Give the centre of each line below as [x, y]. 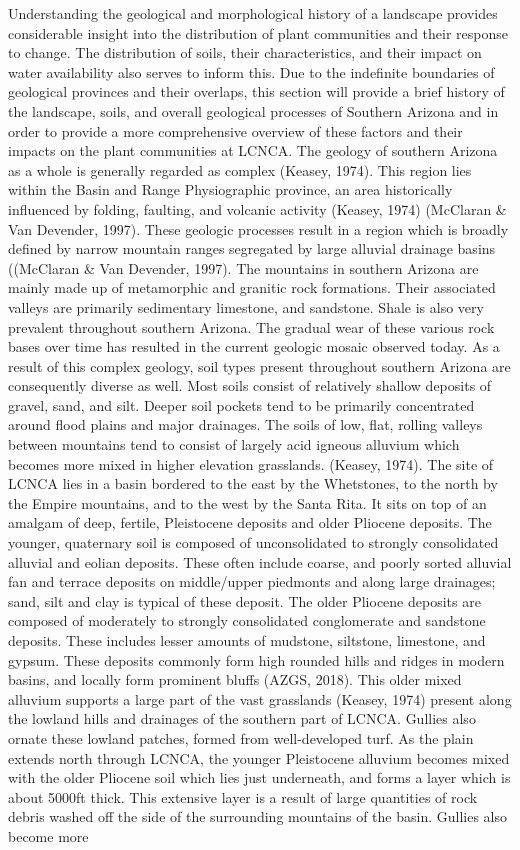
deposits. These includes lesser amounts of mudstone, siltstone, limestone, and [247, 640]
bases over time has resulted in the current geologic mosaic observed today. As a [254, 346]
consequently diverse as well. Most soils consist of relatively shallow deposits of [250, 385]
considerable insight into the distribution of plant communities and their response [258, 32]
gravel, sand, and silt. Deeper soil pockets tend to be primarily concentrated [241, 404]
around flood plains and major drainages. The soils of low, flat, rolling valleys [245, 424]
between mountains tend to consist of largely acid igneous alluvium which [234, 444]
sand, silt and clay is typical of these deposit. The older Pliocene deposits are [244, 600]
